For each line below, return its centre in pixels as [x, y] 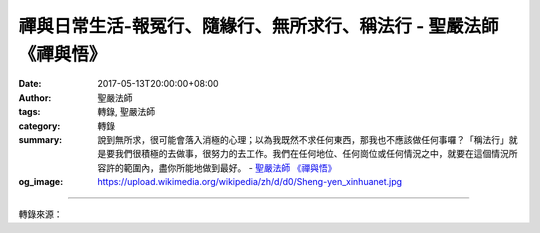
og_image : [41, 182]
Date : [30, 84]
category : [39, 126]
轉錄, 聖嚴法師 [126, 112]
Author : [35, 97]
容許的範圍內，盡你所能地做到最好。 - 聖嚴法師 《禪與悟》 [217, 167]
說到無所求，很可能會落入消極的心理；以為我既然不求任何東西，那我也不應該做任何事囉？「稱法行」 [303, 139]
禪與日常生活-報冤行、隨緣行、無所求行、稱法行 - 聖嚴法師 [258, 26]
